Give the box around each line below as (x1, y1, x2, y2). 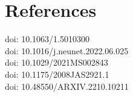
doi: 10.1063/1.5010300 (5, 33, 90, 45)
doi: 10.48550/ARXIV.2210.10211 (5, 80, 129, 92)
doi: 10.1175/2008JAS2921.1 (5, 67, 109, 80)
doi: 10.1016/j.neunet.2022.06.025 (5, 44, 129, 57)
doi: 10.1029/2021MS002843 (5, 56, 108, 69)
